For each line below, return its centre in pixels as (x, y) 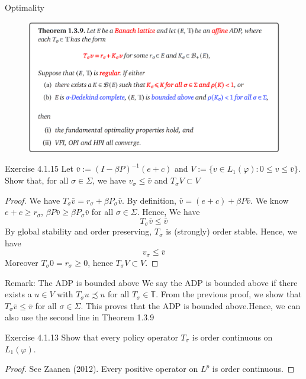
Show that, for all (37, 180)
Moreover (22, 262)
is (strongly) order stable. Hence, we (231, 231)
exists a (18, 294)
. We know (270, 200)
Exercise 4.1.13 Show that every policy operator (91, 337)
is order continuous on (232, 337)
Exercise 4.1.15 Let (39, 168)
